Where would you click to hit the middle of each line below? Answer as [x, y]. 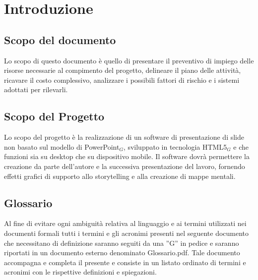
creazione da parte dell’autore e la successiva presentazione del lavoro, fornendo [125, 166]
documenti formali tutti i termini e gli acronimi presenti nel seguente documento [127, 233]
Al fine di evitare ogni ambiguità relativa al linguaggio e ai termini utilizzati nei [125, 223]
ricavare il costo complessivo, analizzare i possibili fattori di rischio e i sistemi [122, 80]
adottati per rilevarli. [36, 89]
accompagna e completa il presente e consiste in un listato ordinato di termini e [125, 262]
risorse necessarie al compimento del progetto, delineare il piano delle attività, [123, 70]
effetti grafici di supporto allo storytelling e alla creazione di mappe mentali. [120, 176]
